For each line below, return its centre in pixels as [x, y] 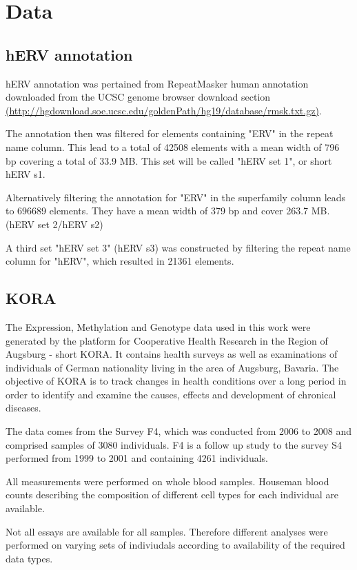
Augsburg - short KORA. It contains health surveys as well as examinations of [172, 354]
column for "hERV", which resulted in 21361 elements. [120, 261]
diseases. [23, 408]
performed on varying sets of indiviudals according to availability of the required [175, 545]
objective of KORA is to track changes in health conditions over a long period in [176, 381]
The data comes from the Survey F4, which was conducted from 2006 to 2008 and [179, 431]
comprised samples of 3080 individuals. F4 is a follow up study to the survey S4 [174, 444]
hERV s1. [25, 174]
